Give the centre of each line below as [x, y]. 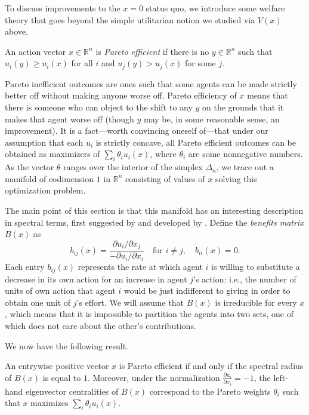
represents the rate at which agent [140, 267]
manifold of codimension [50, 178]
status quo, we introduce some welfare [215, 8]
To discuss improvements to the [63, 8]
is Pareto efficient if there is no [152, 51]
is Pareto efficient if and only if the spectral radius [211, 366]
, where [163, 154]
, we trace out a [245, 167]
